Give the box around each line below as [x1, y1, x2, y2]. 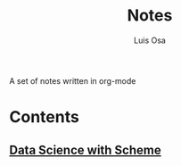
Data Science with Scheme [9, 142, 162, 157]
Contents [9, 107, 80, 128]
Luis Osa [133, 35, 167, 46]
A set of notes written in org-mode [9, 75, 136, 86]
